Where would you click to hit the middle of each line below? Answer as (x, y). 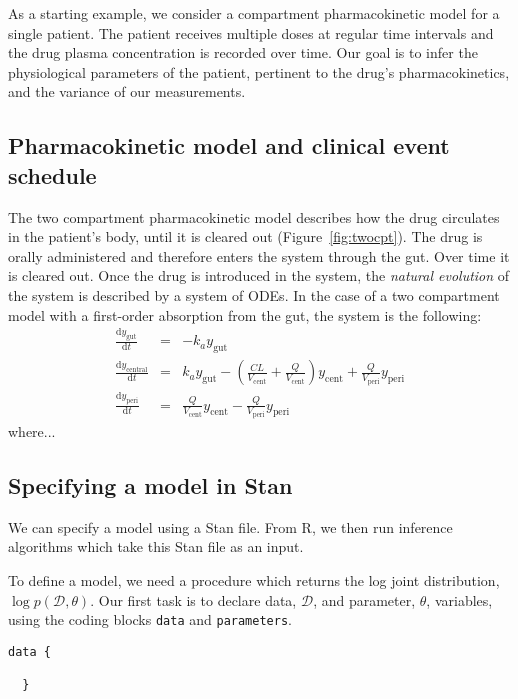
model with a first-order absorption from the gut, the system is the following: (245, 314)
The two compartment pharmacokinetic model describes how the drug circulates (254, 216)
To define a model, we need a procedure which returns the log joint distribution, (254, 580)
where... (32, 431)
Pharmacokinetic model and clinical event (229, 145)
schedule (52, 174)
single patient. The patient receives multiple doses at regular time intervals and (251, 32)
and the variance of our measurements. (127, 91)
